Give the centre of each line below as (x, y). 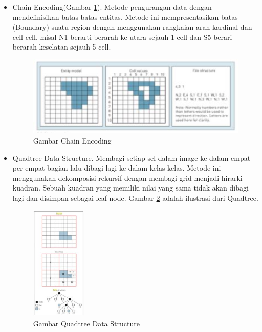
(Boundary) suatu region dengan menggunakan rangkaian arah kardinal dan (132, 27)
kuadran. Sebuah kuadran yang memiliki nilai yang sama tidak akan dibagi (130, 188)
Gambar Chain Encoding (72, 140)
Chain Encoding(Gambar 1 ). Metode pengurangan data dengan (112, 7)
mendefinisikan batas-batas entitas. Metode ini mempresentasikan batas (125, 17)
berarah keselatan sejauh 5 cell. (62, 47)
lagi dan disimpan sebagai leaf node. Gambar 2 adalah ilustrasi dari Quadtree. (135, 197)
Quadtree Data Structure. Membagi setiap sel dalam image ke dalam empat (132, 158)
